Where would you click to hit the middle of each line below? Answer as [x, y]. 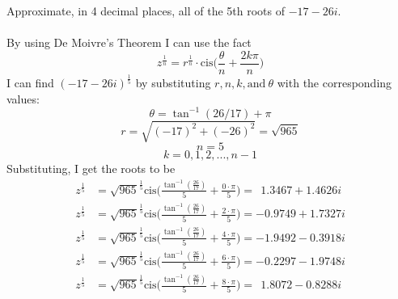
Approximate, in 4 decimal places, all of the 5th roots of [146, 11]
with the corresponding [334, 83]
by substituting [173, 83]
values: [23, 98]
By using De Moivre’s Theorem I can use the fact [129, 42]
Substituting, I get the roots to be [91, 168]
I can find [30, 83]
